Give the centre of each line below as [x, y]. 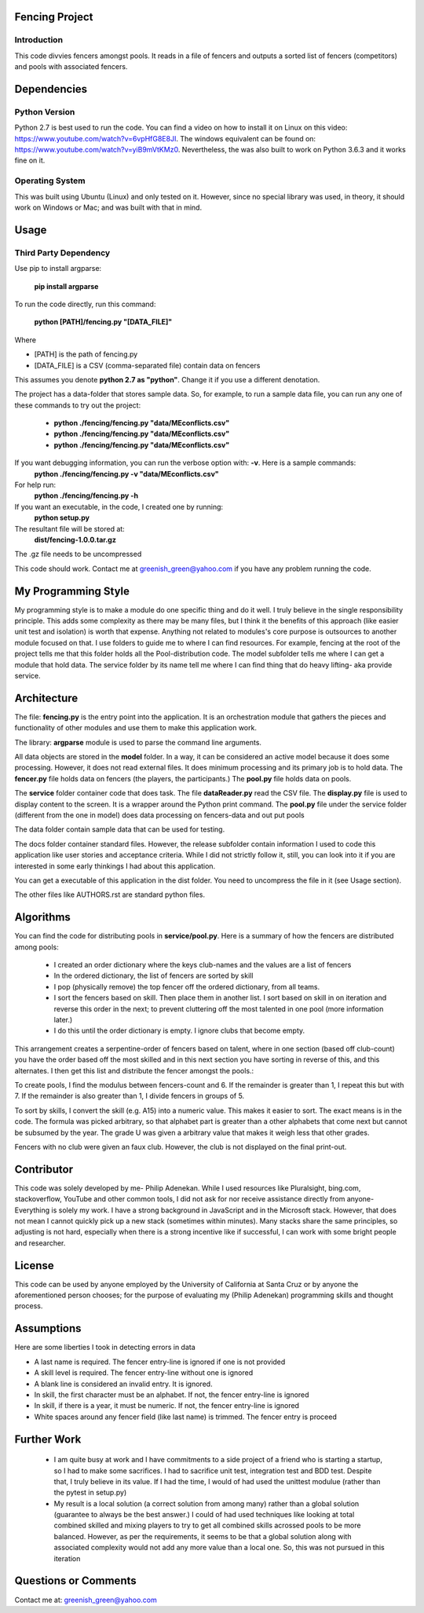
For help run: [35, 485]
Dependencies [51, 89]
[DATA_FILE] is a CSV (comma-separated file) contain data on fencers [147, 365]
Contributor [44, 1169]
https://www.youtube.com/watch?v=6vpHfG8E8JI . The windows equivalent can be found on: [165, 138]
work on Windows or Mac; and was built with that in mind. [108, 207]
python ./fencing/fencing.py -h [86, 496]
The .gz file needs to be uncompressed [78, 554]
